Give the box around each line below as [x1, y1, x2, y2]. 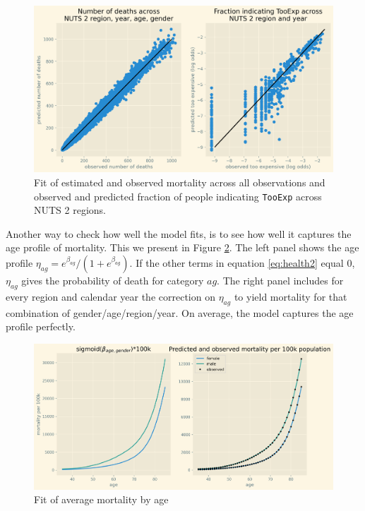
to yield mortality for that [234, 289, 347, 303]
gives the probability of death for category [21, 273, 204, 288]
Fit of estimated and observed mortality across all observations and [34, 175, 325, 190]
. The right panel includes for [217, 273, 344, 288]
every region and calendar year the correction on [6, 289, 215, 303]
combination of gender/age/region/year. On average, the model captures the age [6, 305, 354, 320]
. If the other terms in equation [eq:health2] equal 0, [129, 255, 355, 270]
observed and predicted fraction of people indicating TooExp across [34, 188, 322, 203]
